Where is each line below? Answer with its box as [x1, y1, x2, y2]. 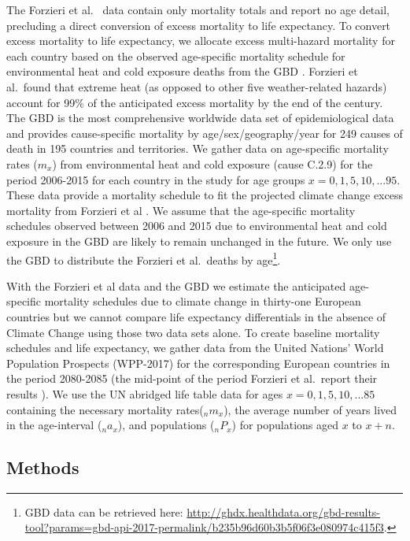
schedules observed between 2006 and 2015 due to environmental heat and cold [6, 217, 387, 234]
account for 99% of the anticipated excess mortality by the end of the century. [6, 94, 383, 110]
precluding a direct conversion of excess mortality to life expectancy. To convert [6, 17, 391, 33]
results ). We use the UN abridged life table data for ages [6, 385, 283, 402]
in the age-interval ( [6, 417, 102, 433]
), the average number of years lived [223, 401, 397, 417]
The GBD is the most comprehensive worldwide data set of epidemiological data [6, 109, 394, 126]
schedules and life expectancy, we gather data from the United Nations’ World [6, 339, 384, 356]
